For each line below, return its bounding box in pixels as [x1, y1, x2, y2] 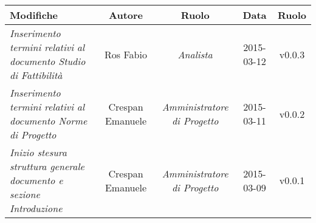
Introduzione [10, 201, 63, 215]
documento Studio [10, 54, 86, 68]
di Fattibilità [10, 68, 63, 82]
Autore [109, 8, 143, 22]
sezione [10, 187, 40, 201]
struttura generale [10, 159, 84, 173]
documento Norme [10, 114, 88, 128]
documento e [10, 173, 63, 187]
